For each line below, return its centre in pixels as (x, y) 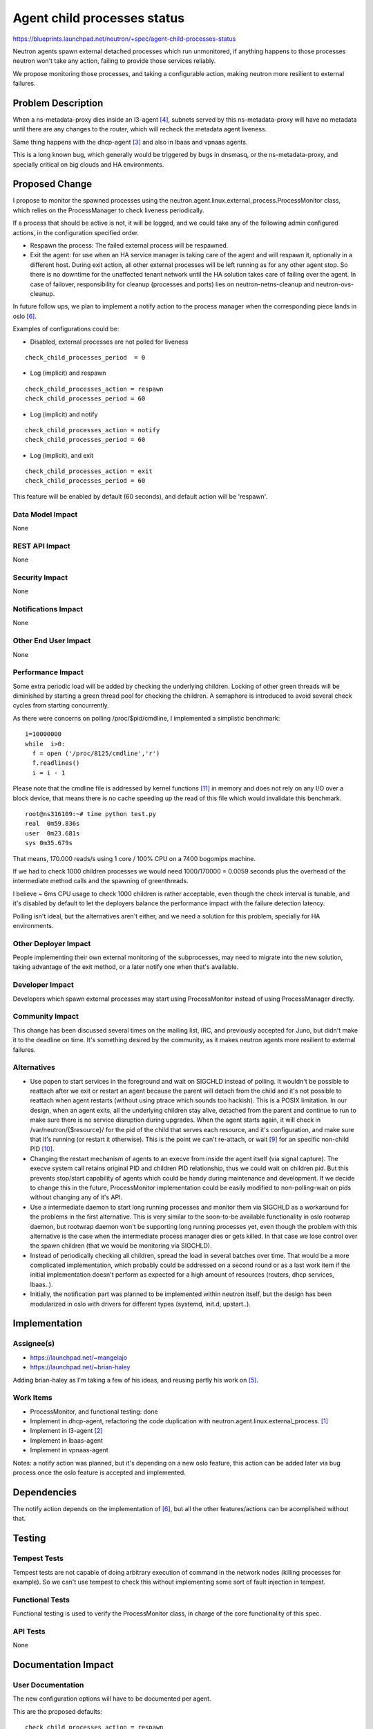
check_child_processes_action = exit (89, 471)
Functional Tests (41, 1600)
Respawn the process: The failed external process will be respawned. (129, 246)
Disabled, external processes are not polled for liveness (109, 342)
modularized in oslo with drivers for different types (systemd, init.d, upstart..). (141, 1304)
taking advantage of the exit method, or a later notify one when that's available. (126, 967)
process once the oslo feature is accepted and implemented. (99, 1472)
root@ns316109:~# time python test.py (91, 814)
